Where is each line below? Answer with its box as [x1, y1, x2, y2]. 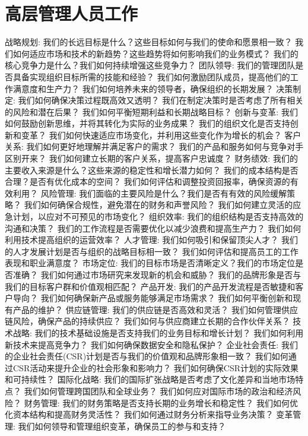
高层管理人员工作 [5, 1, 138, 26]
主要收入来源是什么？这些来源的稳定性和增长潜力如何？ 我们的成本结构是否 [5, 163, 299, 176]
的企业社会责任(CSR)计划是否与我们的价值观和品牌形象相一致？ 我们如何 [5, 350, 288, 362]
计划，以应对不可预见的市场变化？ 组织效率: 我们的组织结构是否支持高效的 [12, 210, 304, 223]
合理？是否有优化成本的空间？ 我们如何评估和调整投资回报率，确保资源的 [5, 175, 290, 188]
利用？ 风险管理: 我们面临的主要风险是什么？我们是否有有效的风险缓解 [12, 187, 287, 199]
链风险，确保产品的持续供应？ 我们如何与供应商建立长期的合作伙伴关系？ [5, 315, 290, 327]
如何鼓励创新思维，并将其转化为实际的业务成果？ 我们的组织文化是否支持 [5, 117, 290, 129]
